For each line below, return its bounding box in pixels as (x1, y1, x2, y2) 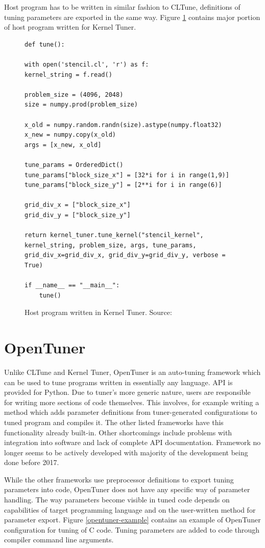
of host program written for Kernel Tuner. (4, 22, 136, 32)
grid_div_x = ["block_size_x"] (25, 201, 131, 209)
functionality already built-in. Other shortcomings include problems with (4, 427, 232, 437)
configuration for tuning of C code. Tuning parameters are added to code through (4, 524, 260, 535)
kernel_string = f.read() (25, 71, 112, 78)
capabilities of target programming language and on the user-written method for (4, 504, 256, 515)
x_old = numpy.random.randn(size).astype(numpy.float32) (25, 121, 222, 129)
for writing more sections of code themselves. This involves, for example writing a (4, 396, 259, 407)
